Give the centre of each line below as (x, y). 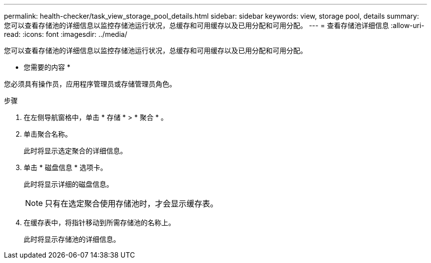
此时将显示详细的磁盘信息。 (68, 184)
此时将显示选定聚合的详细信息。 (75, 151)
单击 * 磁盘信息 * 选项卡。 (65, 167)
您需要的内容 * (47, 67)
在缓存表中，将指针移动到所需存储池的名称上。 (99, 222)
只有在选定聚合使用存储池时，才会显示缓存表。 (132, 204)
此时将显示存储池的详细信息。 (72, 239)
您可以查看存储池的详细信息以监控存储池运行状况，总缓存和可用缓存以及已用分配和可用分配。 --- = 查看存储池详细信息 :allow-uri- (214, 25)
